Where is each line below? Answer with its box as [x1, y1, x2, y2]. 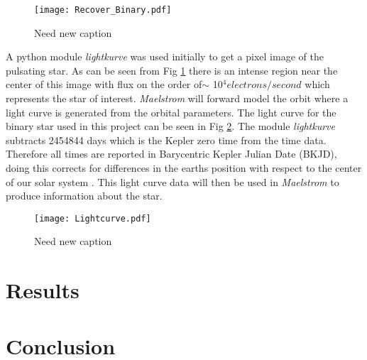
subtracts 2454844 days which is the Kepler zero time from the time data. [6, 132, 327, 147]
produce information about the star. [6, 188, 163, 203]
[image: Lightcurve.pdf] [34, 213, 151, 224]
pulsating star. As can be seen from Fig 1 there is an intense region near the [6, 62, 338, 77]
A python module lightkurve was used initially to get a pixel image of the [6, 49, 324, 64]
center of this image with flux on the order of [6, 77, 202, 92]
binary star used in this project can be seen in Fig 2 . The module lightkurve [6, 119, 335, 133]
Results [6, 276, 80, 305]
